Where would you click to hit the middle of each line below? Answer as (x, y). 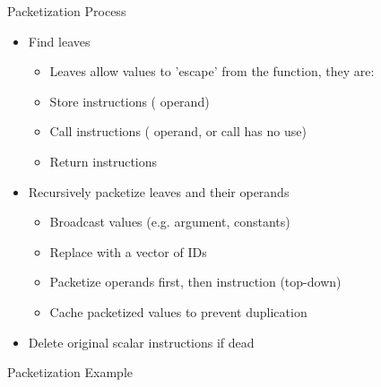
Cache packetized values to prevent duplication (178, 311)
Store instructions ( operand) (130, 101)
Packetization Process (67, 11)
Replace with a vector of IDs (128, 251)
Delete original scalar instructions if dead (141, 342)
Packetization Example (70, 372)
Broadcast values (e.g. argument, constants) (170, 222)
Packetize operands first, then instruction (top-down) (195, 282)
